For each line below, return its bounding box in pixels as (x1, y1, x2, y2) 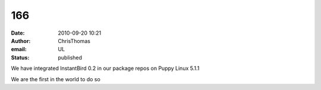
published (58, 54, 83, 61)
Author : (11, 37, 31, 44)
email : (11, 46, 27, 53)
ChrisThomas (58, 37, 90, 44)
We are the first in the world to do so (11, 75, 100, 82)
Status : (11, 54, 30, 61)
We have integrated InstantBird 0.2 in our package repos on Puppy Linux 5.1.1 (11, 65, 200, 72)
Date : (11, 29, 25, 36)
